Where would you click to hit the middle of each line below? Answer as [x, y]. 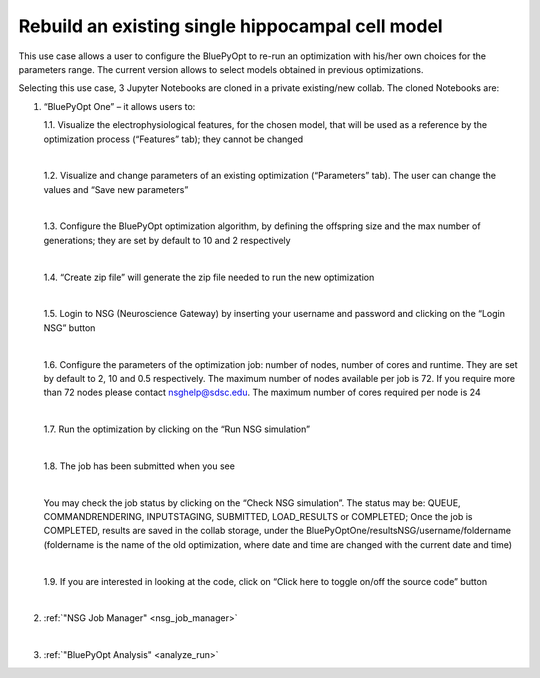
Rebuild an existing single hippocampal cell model [231, 26]
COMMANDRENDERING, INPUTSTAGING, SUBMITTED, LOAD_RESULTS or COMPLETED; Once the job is [258, 517]
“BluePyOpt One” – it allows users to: [119, 106]
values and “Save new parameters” [116, 189]
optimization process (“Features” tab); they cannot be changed [173, 139]
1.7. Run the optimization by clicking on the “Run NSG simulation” [176, 429]
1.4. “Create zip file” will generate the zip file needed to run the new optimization [209, 277]
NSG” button [69, 327]
